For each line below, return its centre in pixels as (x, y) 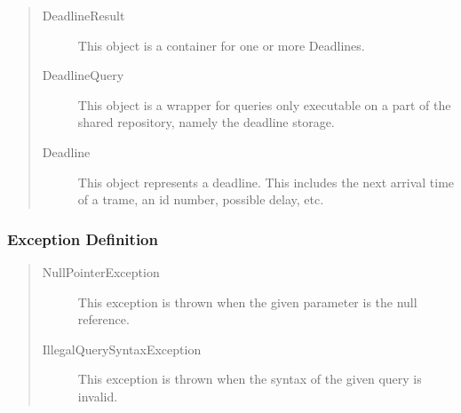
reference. (103, 319)
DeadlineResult (83, 15)
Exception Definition (83, 238)
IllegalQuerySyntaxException (122, 349)
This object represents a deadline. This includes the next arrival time (266, 182)
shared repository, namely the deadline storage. (206, 122)
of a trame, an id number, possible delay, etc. (201, 199)
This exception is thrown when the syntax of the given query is (250, 379)
